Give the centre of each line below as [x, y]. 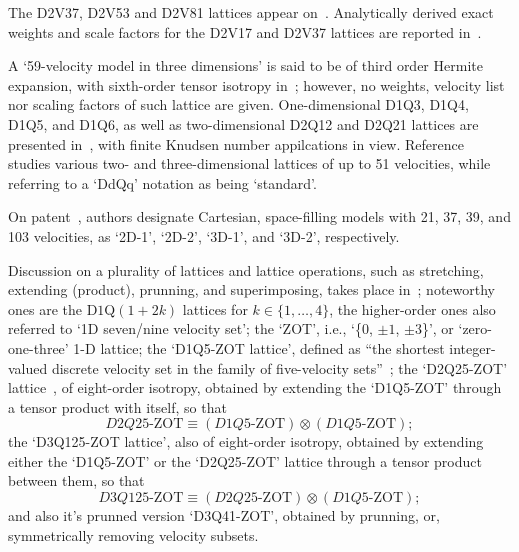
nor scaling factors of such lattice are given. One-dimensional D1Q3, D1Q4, [238, 104]
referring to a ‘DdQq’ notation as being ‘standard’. [162, 182]
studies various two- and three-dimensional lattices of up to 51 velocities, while [249, 163]
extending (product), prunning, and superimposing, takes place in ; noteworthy [251, 289]
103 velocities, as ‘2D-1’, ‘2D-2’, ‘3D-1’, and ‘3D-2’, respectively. [204, 235]
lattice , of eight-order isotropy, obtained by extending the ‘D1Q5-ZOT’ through [255, 387]
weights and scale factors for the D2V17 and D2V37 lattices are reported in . [245, 31]
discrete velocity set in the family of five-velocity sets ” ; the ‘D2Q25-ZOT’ [279, 367]
